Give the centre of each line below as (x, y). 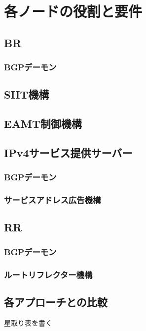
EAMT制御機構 (43, 124)
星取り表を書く (28, 322)
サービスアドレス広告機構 (53, 200)
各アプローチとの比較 (56, 302)
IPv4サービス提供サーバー (68, 152)
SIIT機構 (27, 94)
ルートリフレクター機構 (48, 274)
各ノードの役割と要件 (73, 11)
